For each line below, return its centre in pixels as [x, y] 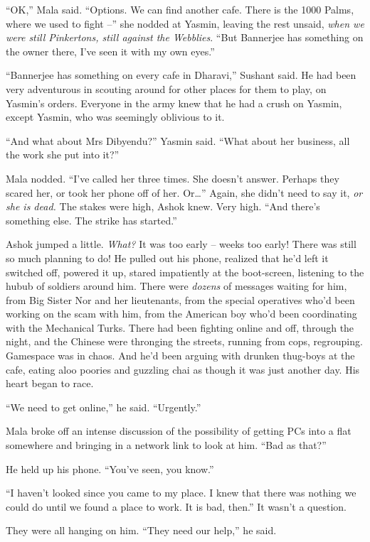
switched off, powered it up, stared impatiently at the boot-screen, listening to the [185, 272]
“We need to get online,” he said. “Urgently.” [104, 407]
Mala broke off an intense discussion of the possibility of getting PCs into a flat [179, 431]
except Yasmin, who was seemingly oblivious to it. [115, 117]
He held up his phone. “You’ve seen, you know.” [110, 468]
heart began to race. [50, 383]
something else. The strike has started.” [91, 220]
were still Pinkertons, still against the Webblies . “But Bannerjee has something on [185, 37]
